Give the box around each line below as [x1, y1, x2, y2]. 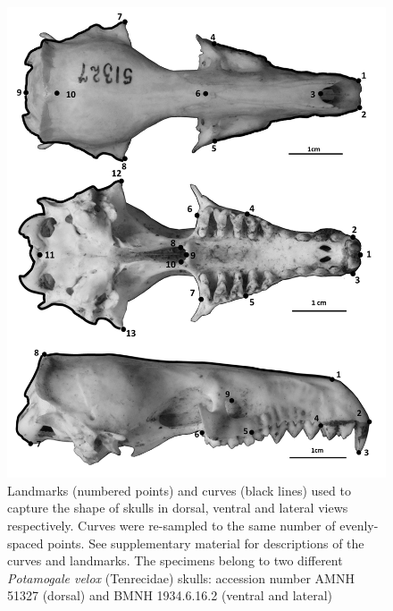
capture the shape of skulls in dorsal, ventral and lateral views [7, 498, 348, 517]
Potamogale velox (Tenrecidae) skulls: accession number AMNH [7, 568, 355, 587]
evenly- [339, 516, 379, 535]
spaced [7, 533, 44, 552]
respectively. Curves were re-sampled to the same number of [7, 516, 336, 535]
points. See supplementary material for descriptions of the [47, 533, 364, 552]
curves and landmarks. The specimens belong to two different [7, 551, 343, 570]
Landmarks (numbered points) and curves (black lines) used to [7, 480, 351, 499]
